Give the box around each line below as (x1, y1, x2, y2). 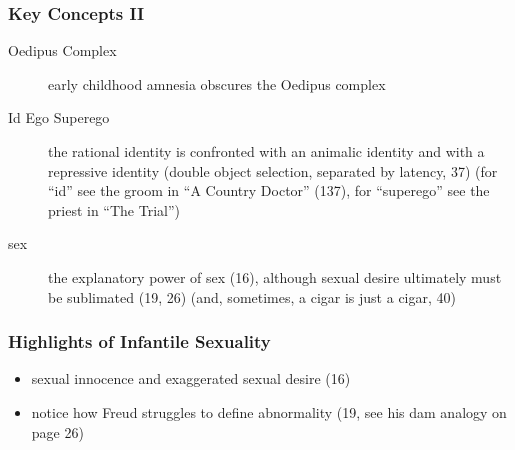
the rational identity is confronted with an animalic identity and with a (48, 141, 485, 161)
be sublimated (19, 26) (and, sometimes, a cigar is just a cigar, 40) (48, 286, 456, 307)
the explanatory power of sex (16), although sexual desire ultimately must (48, 266, 502, 287)
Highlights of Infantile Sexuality (8, 329, 271, 354)
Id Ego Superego (8, 107, 110, 128)
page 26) (31, 421, 84, 442)
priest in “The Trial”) (48, 199, 180, 220)
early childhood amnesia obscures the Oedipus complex (48, 73, 386, 94)
